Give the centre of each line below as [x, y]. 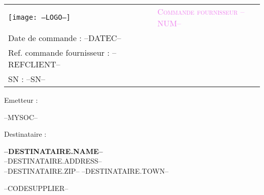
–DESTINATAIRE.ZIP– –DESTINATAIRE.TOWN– [86, 170]
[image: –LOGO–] [39, 17]
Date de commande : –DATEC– [65, 38]
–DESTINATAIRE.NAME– [54, 151]
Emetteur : [21, 100]
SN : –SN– [27, 79]
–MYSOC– [21, 117]
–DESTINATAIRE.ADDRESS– [53, 161]
